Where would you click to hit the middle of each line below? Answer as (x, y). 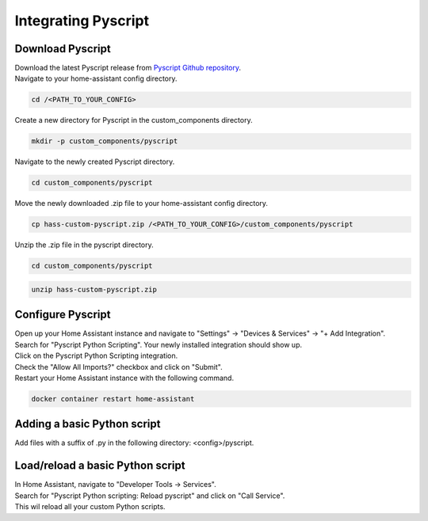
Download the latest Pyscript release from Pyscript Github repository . (128, 68)
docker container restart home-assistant (113, 399)
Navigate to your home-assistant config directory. (96, 78)
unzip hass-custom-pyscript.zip (94, 289)
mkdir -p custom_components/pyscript (105, 141)
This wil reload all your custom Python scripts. (90, 507)
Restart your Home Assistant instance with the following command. (124, 378)
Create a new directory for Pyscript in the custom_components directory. (134, 120)
